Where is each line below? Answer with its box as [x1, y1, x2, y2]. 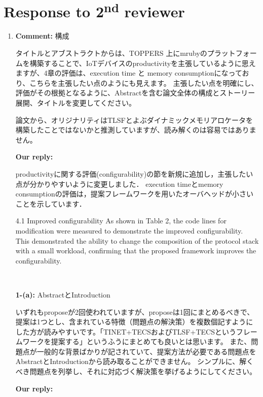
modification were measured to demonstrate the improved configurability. [15, 225, 243, 236]
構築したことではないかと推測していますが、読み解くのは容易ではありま [15, 124, 256, 135]
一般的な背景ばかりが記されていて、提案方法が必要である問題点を [36, 346, 256, 356]
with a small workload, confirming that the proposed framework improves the [15, 245, 256, 256]
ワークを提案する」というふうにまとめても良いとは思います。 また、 [22, 336, 251, 347]
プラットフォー [207, 48, 257, 58]
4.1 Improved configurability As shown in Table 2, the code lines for [15, 215, 227, 226]
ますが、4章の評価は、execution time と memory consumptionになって [15, 68, 242, 78]
